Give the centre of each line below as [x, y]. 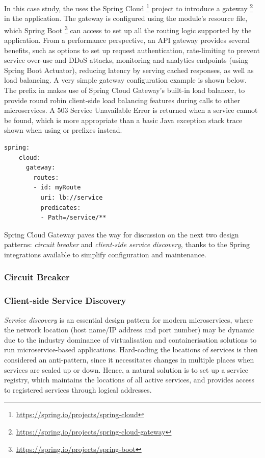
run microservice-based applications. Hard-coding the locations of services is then [131, 349]
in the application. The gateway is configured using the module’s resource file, [126, 18]
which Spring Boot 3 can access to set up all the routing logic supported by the [128, 29]
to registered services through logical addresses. [78, 389]
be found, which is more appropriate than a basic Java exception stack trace [123, 120]
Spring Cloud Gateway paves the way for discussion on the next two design [122, 234]
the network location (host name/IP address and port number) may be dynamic [129, 330]
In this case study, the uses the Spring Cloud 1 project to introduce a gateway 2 [129, 7]
